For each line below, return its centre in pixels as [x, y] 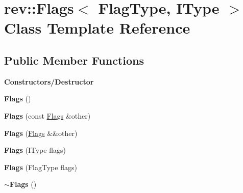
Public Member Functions [74, 60]
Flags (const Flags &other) [47, 115]
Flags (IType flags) [35, 150]
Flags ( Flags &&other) [41, 133]
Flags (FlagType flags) [41, 167]
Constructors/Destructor [49, 81]
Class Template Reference [97, 28]
